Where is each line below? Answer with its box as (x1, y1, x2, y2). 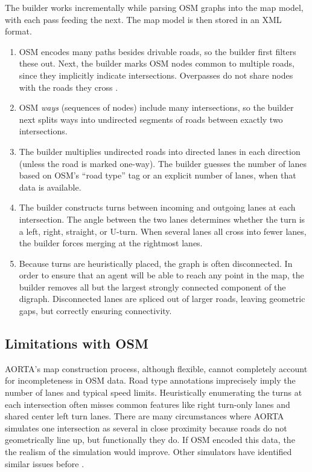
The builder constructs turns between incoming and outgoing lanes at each (19, 201, 296, 214)
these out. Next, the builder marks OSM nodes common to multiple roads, (19, 57, 294, 70)
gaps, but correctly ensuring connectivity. (19, 304, 172, 317)
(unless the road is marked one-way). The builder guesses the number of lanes (19, 157, 307, 169)
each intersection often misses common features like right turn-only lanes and (5, 398, 290, 410)
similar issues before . (5, 457, 84, 470)
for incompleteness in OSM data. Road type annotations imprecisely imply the (5, 374, 296, 387)
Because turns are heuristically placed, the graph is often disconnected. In (19, 257, 293, 269)
